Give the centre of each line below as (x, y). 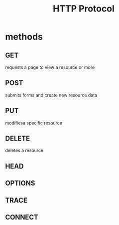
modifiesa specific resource (34, 122)
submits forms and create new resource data (51, 95)
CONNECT (22, 217)
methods (24, 37)
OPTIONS (20, 183)
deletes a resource (24, 150)
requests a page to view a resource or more (50, 67)
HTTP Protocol (84, 9)
